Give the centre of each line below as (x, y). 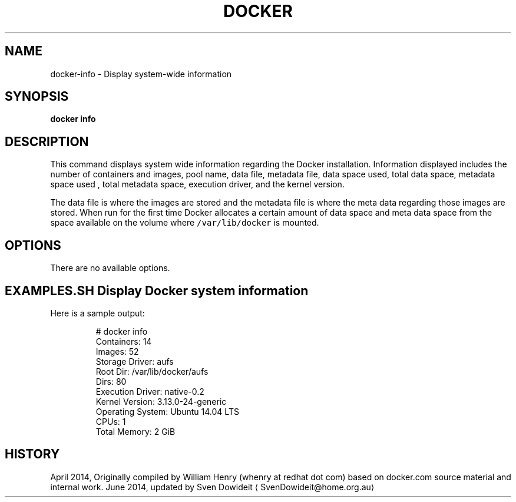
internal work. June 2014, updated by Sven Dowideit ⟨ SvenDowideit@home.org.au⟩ (212, 487)
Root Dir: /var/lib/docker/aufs (152, 371)
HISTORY (32, 454)
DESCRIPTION (47, 141)
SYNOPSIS (37, 97)
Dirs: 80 (111, 381)
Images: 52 (117, 351)
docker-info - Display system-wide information (141, 74)
